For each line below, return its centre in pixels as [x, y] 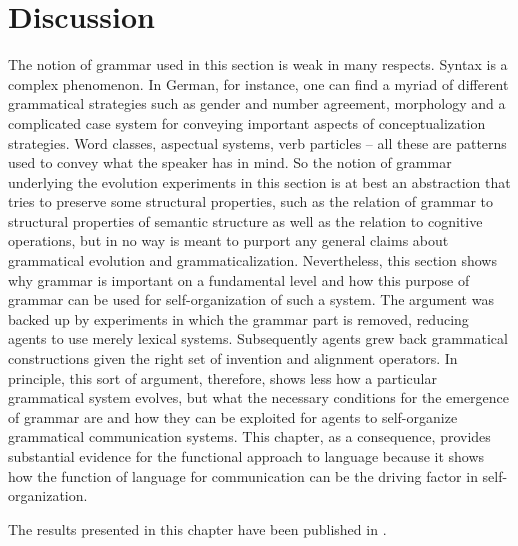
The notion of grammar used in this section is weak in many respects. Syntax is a [258, 64]
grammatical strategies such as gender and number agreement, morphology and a [257, 103]
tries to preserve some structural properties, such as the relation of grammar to [251, 201]
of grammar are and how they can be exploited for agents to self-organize [233, 416]
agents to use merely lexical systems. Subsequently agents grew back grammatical [258, 338]
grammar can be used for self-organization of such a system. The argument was [251, 299]
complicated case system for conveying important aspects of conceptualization [247, 122]
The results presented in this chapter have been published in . [197, 528]
